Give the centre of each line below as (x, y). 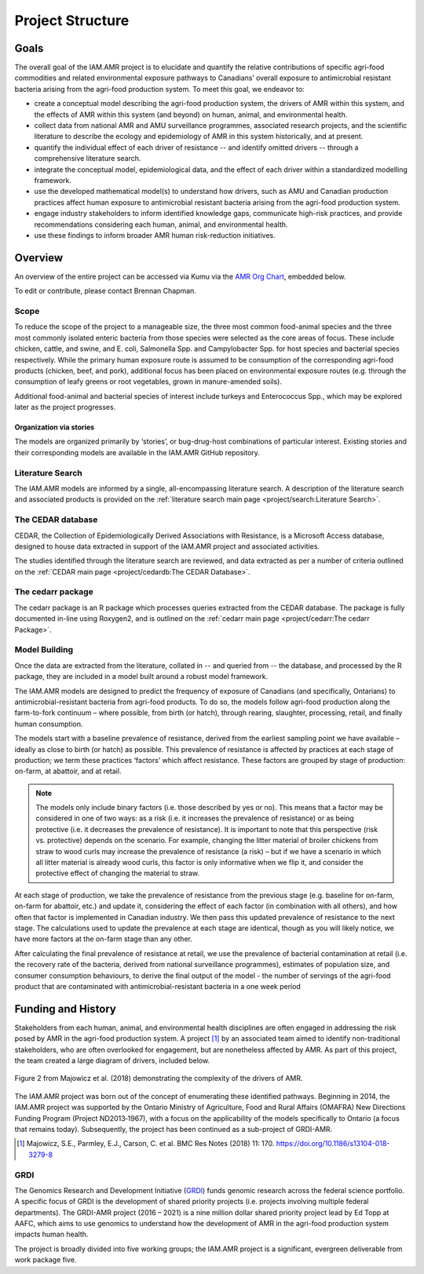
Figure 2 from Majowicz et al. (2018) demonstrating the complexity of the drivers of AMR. (159, 1079)
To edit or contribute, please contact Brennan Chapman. (105, 291)
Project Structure (72, 20)
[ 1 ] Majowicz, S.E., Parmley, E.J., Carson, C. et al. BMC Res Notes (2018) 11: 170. (146, 1144)
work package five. (46, 1260)
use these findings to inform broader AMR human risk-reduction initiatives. (155, 235)
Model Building (44, 650)
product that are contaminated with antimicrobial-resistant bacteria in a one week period (158, 986)
